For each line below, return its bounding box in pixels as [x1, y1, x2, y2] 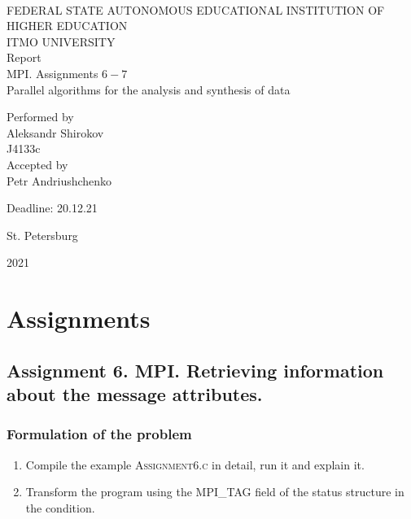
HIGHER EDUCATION [7, 17, 128, 34]
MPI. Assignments [7, 64, 98, 81]
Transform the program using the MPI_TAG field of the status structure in [25, 483, 404, 500]
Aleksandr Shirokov [7, 124, 104, 141]
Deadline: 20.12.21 [7, 199, 98, 216]
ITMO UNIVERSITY [7, 33, 116, 50]
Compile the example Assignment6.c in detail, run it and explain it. [25, 456, 365, 473]
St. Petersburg [7, 226, 78, 243]
